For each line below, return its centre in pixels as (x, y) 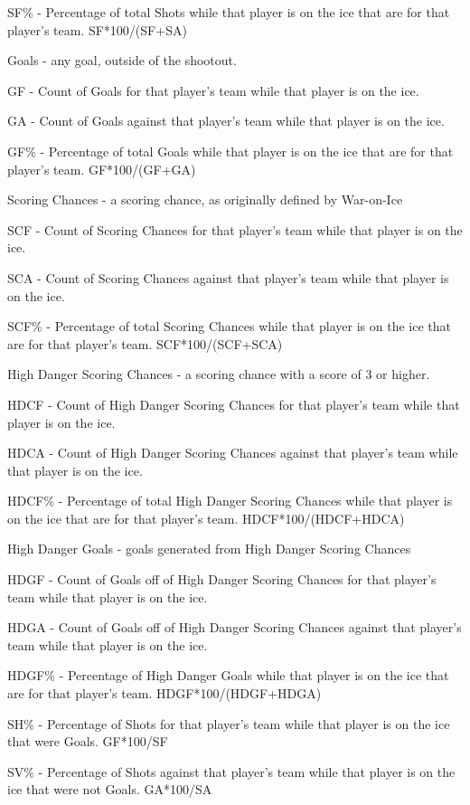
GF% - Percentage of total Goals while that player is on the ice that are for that (230, 151)
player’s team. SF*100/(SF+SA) (97, 29)
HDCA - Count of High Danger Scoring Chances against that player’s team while (233, 453)
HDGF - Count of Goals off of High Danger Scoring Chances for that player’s (222, 579)
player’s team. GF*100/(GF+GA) (102, 169)
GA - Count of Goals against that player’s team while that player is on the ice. (226, 121)
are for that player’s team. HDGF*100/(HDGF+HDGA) (164, 693)
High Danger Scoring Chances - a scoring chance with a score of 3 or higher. (219, 374)
